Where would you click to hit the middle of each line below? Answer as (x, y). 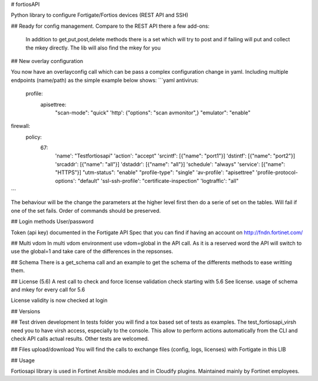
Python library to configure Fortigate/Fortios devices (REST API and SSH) (100, 15)
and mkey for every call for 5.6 (48, 290)
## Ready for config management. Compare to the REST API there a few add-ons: (110, 26)
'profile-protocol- (277, 173)
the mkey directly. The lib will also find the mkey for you (93, 48)
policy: (34, 137)
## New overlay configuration (47, 61)
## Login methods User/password (52, 222)
